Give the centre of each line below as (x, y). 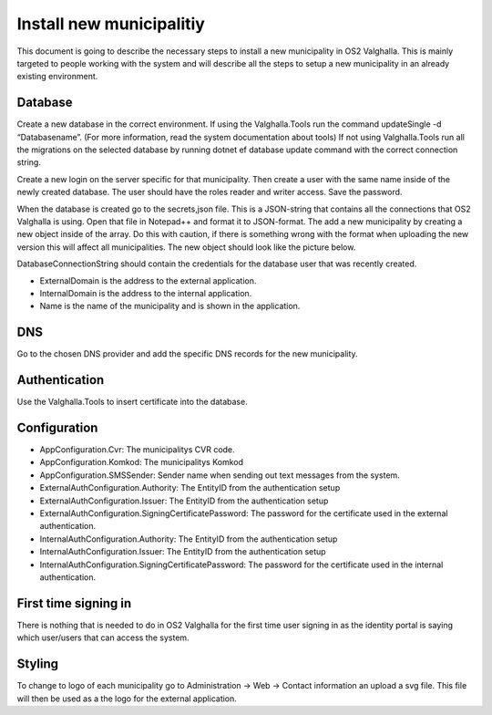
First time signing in (74, 603)
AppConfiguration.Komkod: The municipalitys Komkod (142, 462)
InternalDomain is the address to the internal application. (146, 293)
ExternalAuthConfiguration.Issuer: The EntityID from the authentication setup (184, 501)
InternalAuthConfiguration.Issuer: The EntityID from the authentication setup (183, 552)
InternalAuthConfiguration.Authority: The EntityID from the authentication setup (189, 539)
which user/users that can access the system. (103, 637)
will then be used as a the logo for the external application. (127, 699)
